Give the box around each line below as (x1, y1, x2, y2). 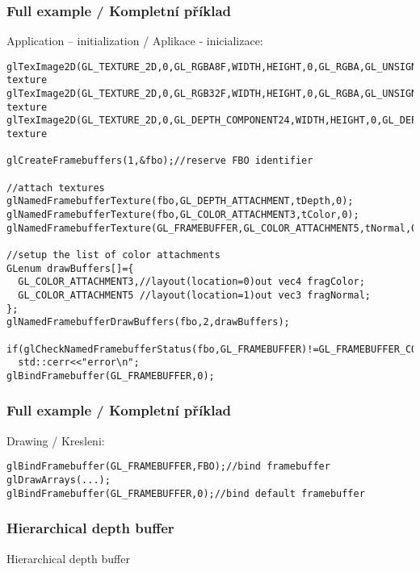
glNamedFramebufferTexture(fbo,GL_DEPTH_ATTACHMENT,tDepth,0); (6, 195, 354, 207)
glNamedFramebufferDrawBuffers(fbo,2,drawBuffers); (6, 316, 290, 328)
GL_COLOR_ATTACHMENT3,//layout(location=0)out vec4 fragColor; (18, 276, 365, 288)
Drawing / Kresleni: (6, 432, 105, 449)
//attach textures (6, 182, 105, 194)
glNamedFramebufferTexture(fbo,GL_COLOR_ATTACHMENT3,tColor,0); (6, 209, 359, 221)
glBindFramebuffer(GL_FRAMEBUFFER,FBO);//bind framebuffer (6, 461, 330, 473)
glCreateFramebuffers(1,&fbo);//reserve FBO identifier (6, 155, 313, 167)
